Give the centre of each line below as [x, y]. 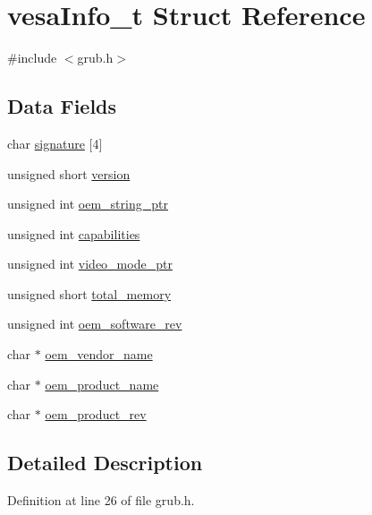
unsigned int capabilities [74, 233]
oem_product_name [102, 384]
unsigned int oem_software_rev [95, 324]
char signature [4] [55, 143]
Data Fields [62, 106]
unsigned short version [69, 173]
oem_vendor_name [99, 354]
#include [32, 58]
